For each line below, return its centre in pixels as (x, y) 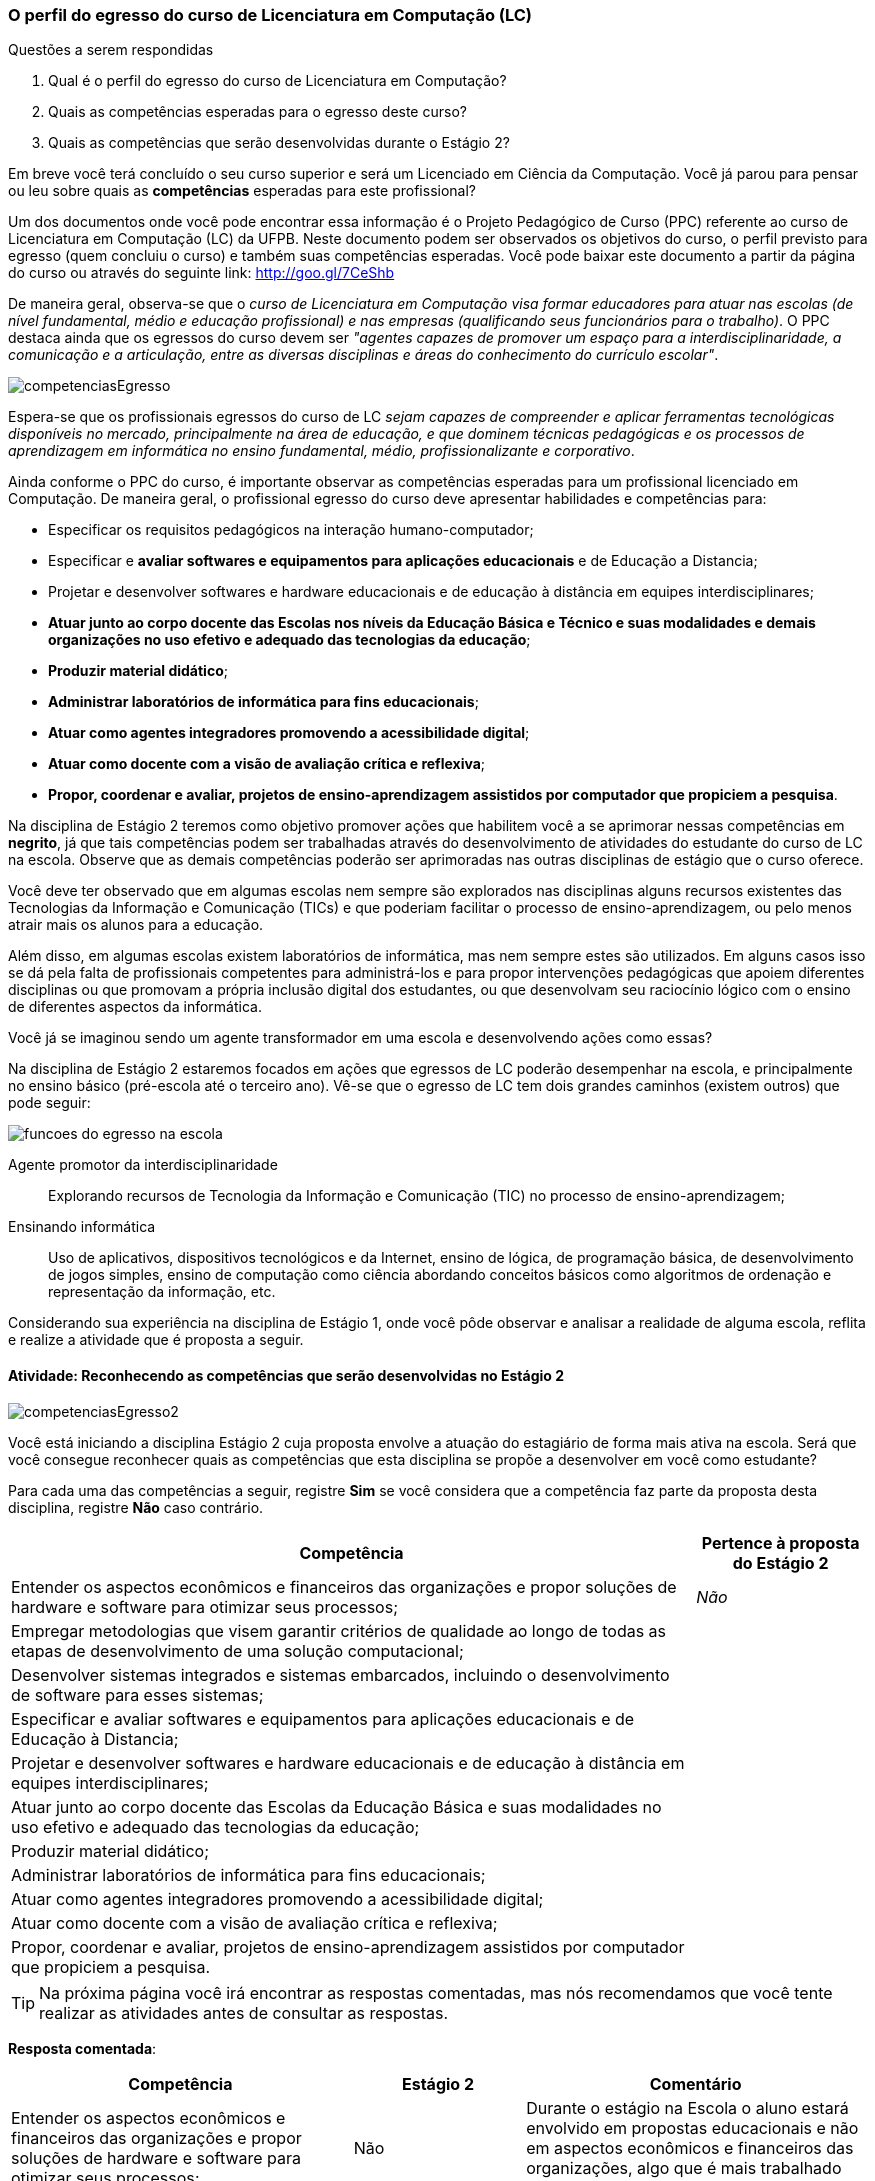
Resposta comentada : (82, 2048)
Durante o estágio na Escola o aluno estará (687, 2107)
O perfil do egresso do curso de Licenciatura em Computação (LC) (270, 15)
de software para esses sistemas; (137, 1694)
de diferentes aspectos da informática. (135, 1007)
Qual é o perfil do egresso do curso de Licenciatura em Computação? (277, 81)
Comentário (695, 2083)
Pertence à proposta (780, 1542)
